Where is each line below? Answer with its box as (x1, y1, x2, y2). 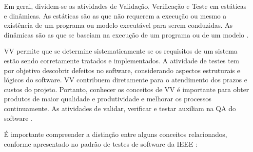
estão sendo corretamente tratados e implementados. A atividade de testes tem (4, 55, 239, 65)
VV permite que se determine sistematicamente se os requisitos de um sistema (4, 46, 238, 56)
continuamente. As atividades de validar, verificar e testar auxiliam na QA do (4, 103, 236, 113)
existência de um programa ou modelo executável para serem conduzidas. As (4, 20, 233, 30)
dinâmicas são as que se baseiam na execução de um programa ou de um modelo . (4, 29, 249, 39)
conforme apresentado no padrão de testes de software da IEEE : (4, 138, 197, 149)
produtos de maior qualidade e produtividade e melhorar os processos (4, 94, 212, 104)
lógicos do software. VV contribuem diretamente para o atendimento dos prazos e (4, 75, 248, 85)
